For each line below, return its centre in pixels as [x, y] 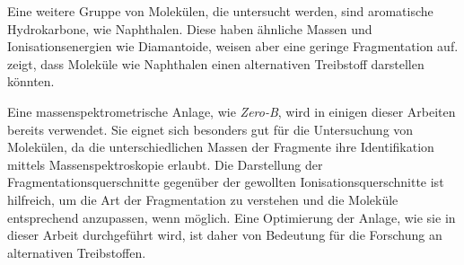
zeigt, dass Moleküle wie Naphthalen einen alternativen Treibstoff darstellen [216, 63]
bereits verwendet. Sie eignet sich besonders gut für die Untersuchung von [210, 129]
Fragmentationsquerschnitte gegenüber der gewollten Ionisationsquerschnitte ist [226, 182]
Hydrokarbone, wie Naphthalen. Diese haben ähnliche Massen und [190, 28]
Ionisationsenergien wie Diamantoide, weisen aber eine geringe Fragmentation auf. [233, 46]
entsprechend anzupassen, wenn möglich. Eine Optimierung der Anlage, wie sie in [232, 217]
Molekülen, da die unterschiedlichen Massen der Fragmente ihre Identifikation [221, 147]
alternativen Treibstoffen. [77, 252]
